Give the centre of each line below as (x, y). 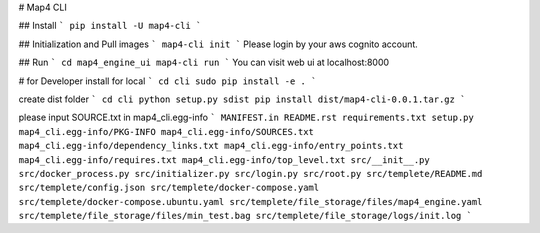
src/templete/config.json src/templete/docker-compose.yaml (169, 188)
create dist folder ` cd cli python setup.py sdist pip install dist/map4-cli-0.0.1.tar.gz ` (242, 99)
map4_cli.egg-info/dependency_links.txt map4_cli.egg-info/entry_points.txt (211, 146)
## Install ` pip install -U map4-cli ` (110, 26)
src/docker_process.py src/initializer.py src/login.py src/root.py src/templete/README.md (250, 173)
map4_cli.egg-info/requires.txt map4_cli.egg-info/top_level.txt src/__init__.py (224, 159)
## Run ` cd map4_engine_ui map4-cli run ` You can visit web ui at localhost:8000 (204, 62)
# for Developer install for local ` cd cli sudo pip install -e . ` (167, 81)
